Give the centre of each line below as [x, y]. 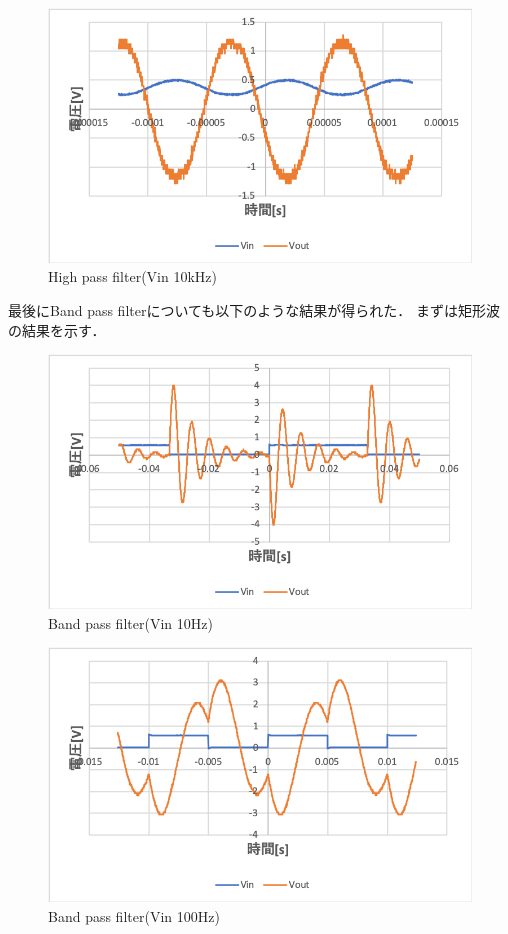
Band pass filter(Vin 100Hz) [134, 915]
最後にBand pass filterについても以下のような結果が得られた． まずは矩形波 [254, 310]
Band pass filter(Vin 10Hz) [130, 622]
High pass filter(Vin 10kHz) [132, 276]
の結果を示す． [57, 329]
